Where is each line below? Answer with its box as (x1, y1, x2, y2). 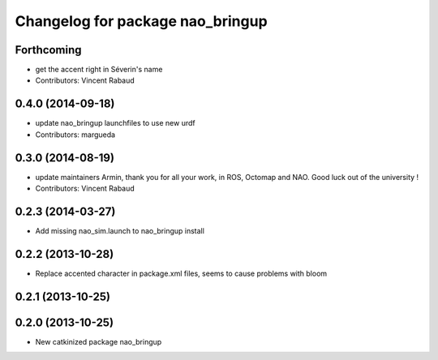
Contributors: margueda (35, 130, 116, 139)
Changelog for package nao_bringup (15, 12, 268, 30)
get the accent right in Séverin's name (35, 65, 163, 75)
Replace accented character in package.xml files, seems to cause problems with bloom (35, 268, 328, 278)
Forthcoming (15, 43, 82, 57)
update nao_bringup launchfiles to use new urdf (35, 118, 195, 128)
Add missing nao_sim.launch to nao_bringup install (35, 225, 204, 235)
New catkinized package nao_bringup (35, 336, 162, 346)
